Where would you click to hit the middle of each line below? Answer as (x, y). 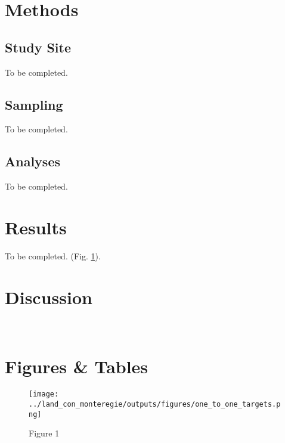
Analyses (32, 161)
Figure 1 (44, 433)
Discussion (49, 297)
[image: (44, 394)
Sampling (34, 104)
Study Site (38, 47)
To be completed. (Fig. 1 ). (53, 255)
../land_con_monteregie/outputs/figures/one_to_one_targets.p (155, 404)
